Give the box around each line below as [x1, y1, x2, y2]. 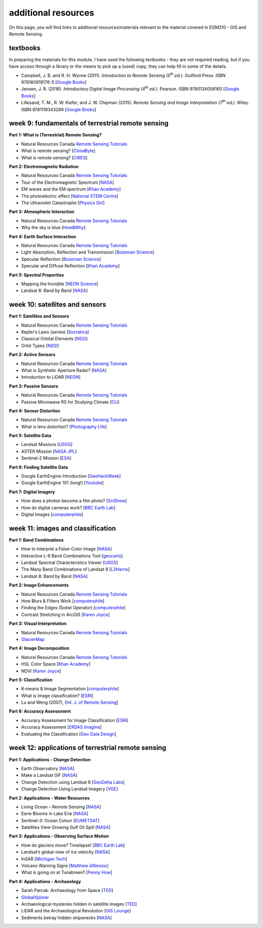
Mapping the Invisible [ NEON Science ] [21, 281, 98, 287]
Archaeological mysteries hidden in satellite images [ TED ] [21, 901, 137, 907]
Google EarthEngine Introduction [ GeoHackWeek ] [21, 473, 121, 479]
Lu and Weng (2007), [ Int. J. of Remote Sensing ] [21, 699, 118, 705]
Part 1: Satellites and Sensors [9, 313, 70, 319]
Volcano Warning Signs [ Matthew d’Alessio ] [21, 863, 109, 869]
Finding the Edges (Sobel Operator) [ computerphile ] [21, 605, 126, 611]
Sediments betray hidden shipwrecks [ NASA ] [21, 914, 112, 921]
